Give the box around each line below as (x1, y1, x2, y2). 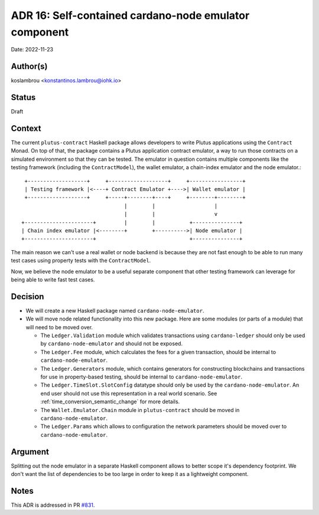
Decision (11, 291, 44, 302)
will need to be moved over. (25, 323, 93, 331)
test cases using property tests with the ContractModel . (11, 257, 151, 264)
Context (11, 123, 41, 133)
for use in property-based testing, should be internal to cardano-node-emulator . (40, 373, 242, 380)
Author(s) (11, 61, 48, 72)
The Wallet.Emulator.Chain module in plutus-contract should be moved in (40, 406, 240, 413)
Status (11, 92, 36, 103)
